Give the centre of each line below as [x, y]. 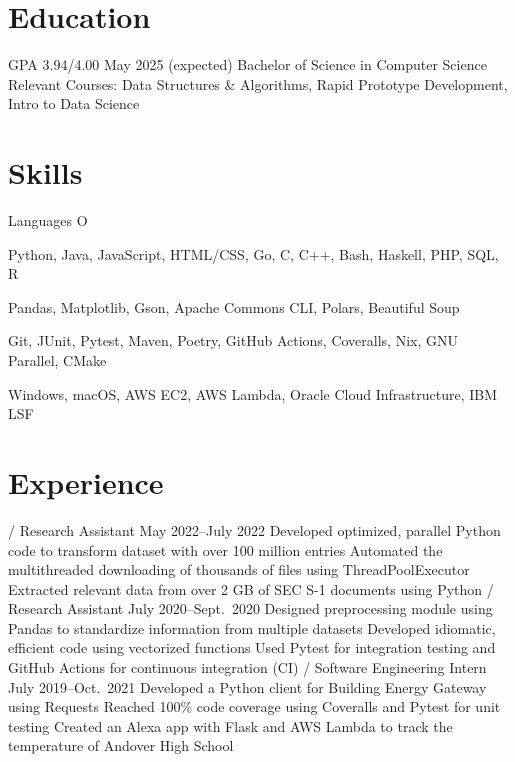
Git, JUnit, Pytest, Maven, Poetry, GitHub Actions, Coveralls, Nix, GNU [233, 340]
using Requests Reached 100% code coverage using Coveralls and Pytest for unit [254, 706]
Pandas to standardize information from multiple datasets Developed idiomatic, [252, 627]
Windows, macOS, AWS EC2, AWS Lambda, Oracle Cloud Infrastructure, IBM [252, 393]
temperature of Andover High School [121, 745]
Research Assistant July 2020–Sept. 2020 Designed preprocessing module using [250, 608]
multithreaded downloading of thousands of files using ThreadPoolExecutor [239, 569]
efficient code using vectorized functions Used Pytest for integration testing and [252, 647]
